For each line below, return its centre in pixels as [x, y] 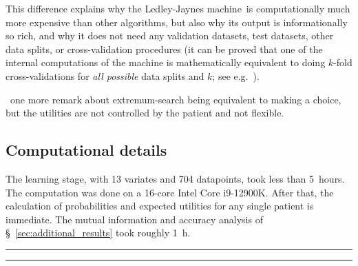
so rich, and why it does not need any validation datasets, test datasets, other [170, 35]
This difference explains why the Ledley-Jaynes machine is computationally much [178, 8]
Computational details [86, 150]
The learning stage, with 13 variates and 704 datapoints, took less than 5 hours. [175, 178]
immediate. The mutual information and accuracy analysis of [134, 219]
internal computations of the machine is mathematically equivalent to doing [166, 62]
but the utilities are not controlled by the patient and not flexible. [145, 113]
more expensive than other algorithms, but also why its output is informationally [177, 22]
